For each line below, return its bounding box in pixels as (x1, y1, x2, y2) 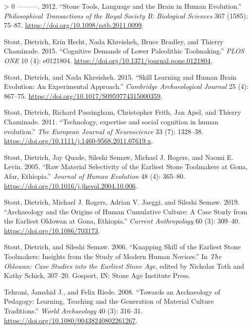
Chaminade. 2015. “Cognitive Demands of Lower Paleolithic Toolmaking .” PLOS (4, 46, 244, 56)
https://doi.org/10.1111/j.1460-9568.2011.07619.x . (4, 136, 153, 146)
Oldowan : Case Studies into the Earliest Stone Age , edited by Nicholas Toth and (4, 260, 244, 271)
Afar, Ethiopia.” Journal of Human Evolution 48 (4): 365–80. (4, 171, 185, 181)
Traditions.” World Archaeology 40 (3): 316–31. (4, 306, 143, 316)
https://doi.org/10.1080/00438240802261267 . (4, 315, 138, 325)
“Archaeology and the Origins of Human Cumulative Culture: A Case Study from (4, 206, 248, 216)
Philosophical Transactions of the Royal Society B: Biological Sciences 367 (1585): (4, 10, 248, 20)
